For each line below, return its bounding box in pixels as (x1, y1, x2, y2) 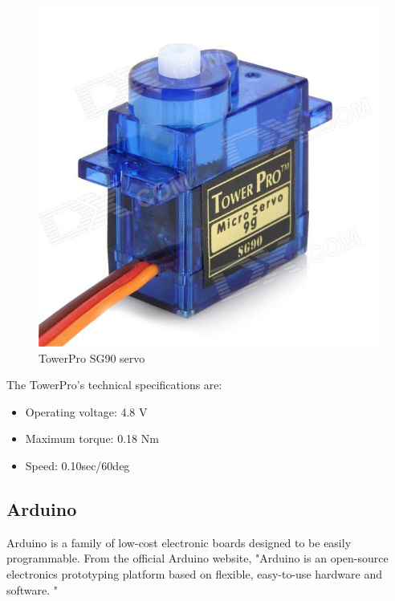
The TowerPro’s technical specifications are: (6, 376, 222, 393)
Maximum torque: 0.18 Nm (25, 430, 159, 447)
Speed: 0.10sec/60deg (25, 457, 130, 473)
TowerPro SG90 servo (39, 349, 145, 366)
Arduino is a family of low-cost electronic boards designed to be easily (6, 534, 352, 550)
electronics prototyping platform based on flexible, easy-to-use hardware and (6, 565, 382, 582)
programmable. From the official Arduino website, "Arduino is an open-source (6, 550, 389, 566)
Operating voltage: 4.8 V (25, 403, 148, 420)
